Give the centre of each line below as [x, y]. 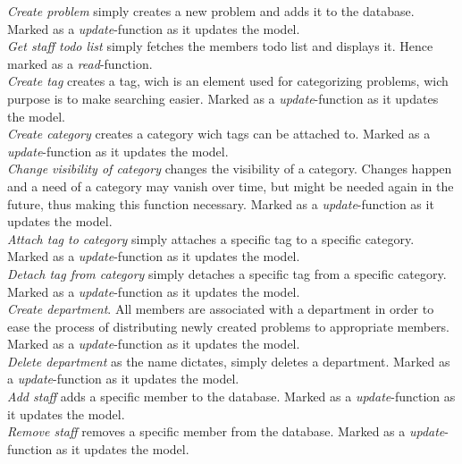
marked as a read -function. [80, 63]
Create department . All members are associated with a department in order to [221, 309]
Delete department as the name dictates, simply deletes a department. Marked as [229, 361]
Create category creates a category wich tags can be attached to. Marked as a [219, 134]
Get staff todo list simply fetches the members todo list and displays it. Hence [220, 46]
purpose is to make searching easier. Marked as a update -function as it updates [223, 98]
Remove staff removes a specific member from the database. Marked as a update [226, 431]
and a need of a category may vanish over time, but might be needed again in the [231, 186]
